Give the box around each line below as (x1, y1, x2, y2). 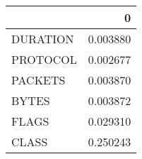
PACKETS (11, 72, 66, 88)
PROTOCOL (11, 51, 77, 67)
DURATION (11, 31, 74, 47)
